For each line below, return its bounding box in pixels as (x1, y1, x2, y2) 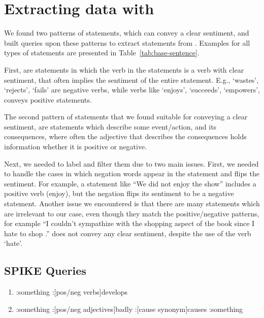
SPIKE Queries (4, 263, 86, 278)
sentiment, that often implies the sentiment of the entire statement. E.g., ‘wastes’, (4, 74, 259, 85)
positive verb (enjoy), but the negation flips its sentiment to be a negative (4, 188, 234, 199)
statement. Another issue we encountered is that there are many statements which (4, 198, 260, 209)
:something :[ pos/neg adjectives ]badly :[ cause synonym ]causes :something (16, 303, 243, 314)
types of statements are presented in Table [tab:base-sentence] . (4, 47, 200, 58)
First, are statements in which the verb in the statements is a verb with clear (4, 64, 244, 75)
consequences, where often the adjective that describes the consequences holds (4, 131, 247, 142)
